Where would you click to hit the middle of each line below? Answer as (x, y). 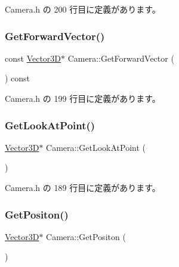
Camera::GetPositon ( (86, 236)
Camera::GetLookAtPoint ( (96, 147)
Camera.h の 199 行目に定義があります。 (83, 98)
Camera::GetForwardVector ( (121, 58)
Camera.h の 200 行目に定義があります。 (83, 9)
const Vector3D (33, 58)
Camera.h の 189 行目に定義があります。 (83, 187)
